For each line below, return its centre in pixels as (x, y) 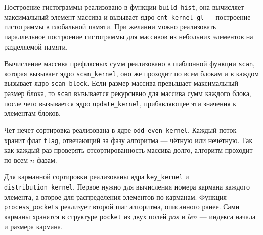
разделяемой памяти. (36, 46)
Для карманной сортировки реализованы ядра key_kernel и (97, 177)
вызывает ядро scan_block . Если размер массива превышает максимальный (121, 83)
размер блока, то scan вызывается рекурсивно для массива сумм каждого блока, (128, 93)
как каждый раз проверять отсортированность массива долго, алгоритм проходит (128, 150)
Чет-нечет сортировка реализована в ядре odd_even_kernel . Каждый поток (120, 130)
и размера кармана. (33, 226)
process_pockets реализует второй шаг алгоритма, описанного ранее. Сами (122, 206)
